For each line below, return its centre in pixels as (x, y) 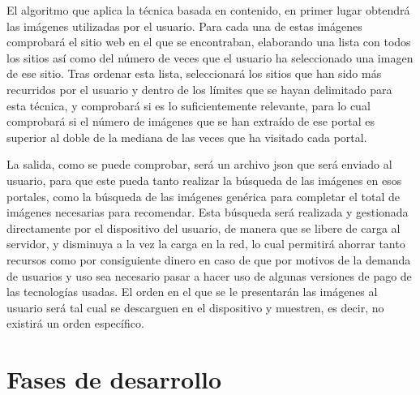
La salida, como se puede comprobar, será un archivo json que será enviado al (199, 164)
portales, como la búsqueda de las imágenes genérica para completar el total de (203, 196)
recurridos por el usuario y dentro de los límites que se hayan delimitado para (199, 89)
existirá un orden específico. (75, 323)
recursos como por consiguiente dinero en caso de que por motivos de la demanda (209, 259)
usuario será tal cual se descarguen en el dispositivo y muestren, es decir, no (195, 307)
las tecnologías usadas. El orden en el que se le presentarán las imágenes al (192, 292)
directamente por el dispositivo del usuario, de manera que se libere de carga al (204, 228)
